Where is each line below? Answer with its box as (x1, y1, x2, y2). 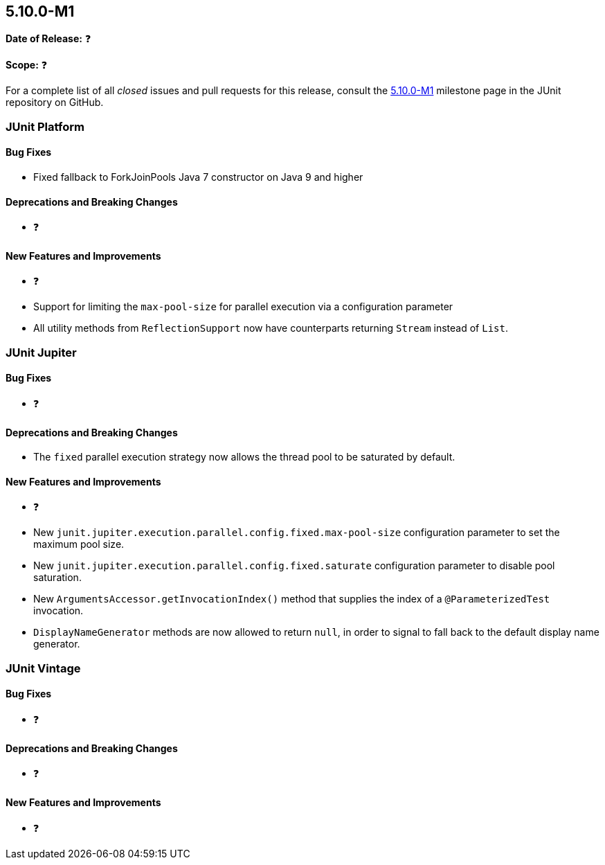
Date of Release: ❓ (6, 33, 91, 45)
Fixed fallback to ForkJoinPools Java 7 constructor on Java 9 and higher (33, 171, 363, 184)
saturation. (33, 571, 82, 584)
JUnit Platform (6, 119, 84, 134)
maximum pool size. (33, 538, 125, 551)
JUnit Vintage (6, 661, 81, 675)
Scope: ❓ (6, 59, 48, 71)
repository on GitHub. (6, 96, 104, 109)
